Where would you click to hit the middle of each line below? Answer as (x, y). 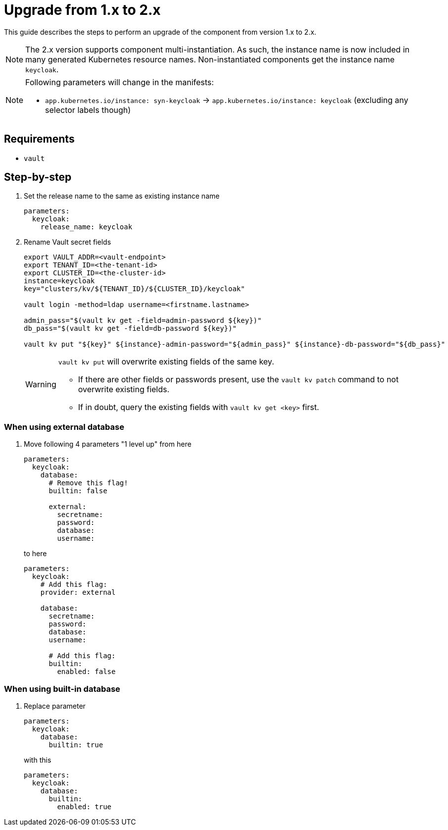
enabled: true (84, 806)
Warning (41, 385)
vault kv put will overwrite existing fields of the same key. (166, 362)
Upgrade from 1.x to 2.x (82, 10)
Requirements (39, 139)
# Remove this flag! (88, 483)
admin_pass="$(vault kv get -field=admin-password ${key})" (143, 321)
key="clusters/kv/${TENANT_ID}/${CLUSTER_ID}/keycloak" (134, 289)
